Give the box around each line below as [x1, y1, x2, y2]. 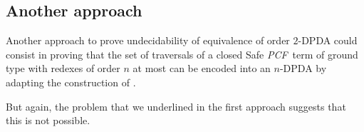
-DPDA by [279, 61, 327, 76]
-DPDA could [298, 33, 358, 48]
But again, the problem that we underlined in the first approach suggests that [6, 98, 346, 113]
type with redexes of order [6, 61, 120, 76]
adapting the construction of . [6, 74, 136, 89]
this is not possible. [6, 113, 90, 128]
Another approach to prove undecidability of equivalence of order [6, 33, 290, 48]
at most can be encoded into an [132, 61, 271, 76]
